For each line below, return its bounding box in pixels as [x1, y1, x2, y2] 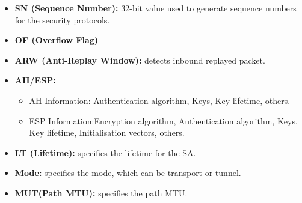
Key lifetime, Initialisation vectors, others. [29, 126, 185, 139]
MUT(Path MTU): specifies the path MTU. [14, 186, 188, 199]
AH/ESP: [14, 74, 56, 86]
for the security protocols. [14, 13, 110, 26]
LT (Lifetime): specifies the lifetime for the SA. [14, 146, 196, 159]
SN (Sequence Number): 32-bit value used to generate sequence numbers [14, 2, 297, 14]
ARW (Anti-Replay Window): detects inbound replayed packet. [14, 53, 265, 66]
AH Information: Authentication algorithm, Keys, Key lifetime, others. [29, 94, 291, 106]
